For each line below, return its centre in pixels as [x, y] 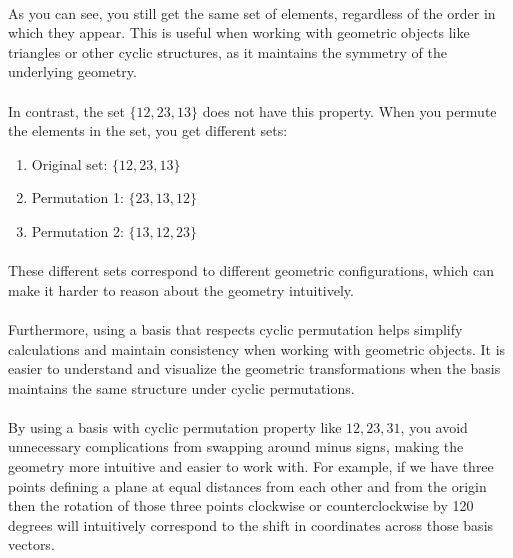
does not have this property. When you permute [349, 110]
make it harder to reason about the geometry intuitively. [181, 289]
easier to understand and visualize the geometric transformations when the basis [254, 368]
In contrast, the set [66, 110]
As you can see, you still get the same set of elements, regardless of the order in [252, 12]
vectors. [31, 544]
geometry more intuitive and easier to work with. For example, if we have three [251, 466]
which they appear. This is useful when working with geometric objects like [239, 32]
